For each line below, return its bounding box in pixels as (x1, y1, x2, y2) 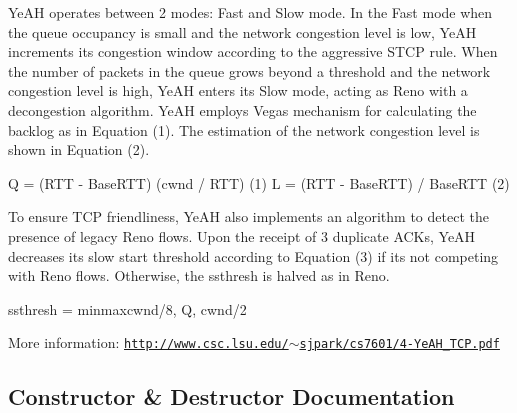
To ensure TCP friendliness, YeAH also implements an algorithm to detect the (8, 206, 489, 227)
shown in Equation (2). (8, 139, 150, 160)
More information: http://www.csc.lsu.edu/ (8, 332, 289, 353)
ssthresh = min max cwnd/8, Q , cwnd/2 (8, 298, 247, 319)
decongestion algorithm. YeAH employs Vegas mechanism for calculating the (8, 99, 477, 120)
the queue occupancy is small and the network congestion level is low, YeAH (8, 21, 477, 42)
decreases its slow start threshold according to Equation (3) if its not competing (8, 245, 499, 266)
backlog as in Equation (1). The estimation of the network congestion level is (8, 119, 480, 140)
